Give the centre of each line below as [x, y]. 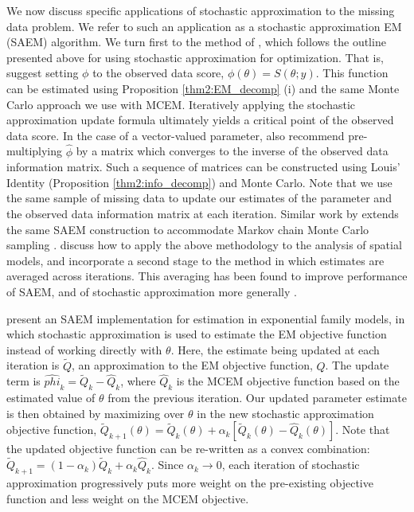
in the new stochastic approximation [285, 413]
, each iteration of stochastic [291, 465]
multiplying [35, 151]
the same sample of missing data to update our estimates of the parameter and [199, 198]
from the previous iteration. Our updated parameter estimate [257, 398]
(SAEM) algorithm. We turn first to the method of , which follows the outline [196, 42]
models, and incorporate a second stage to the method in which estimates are [195, 260]
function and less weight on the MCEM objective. [128, 498]
